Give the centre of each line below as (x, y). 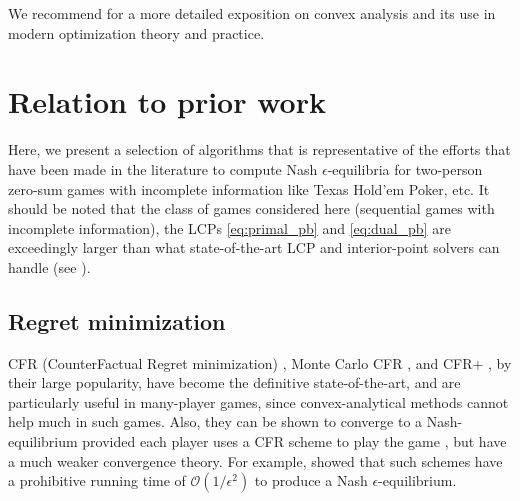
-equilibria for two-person (405, 168)
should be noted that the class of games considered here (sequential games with (251, 208)
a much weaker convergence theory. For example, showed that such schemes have (255, 460)
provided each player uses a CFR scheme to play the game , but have (294, 441)
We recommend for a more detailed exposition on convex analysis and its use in (252, 13)
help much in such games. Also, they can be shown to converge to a (215, 421)
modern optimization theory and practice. (136, 32)
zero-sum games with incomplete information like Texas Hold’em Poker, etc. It (249, 188)
